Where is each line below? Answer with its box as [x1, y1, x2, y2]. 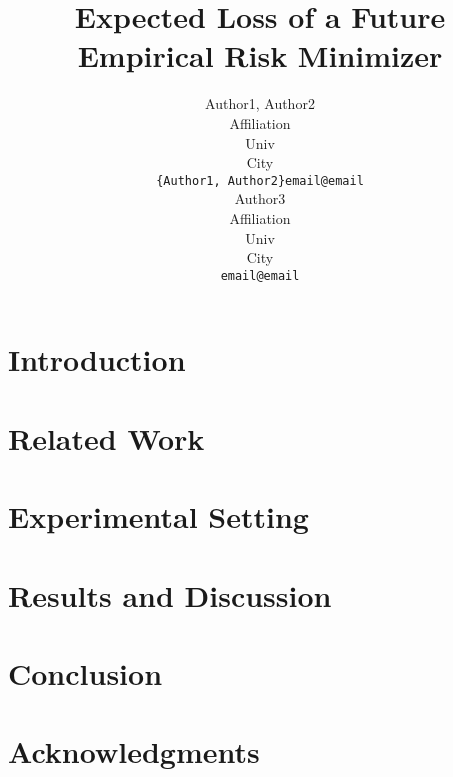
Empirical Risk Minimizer [77, 35, 443, 76]
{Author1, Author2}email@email [156, 173, 364, 188]
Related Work [8, 417, 205, 458]
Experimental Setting [8, 496, 309, 537]
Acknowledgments [8, 731, 260, 772]
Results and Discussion [8, 574, 332, 615]
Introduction [8, 339, 186, 380]
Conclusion [8, 652, 163, 693]
